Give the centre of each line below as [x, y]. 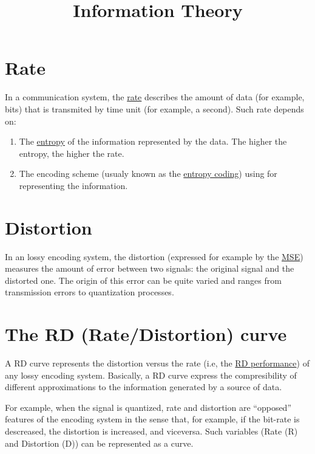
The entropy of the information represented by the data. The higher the [153, 141]
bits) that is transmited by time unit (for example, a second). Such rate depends [154, 108]
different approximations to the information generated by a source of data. [144, 387]
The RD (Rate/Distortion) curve [146, 334]
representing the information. [73, 185]
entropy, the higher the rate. [72, 153]
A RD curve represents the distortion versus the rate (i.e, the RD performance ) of [157, 363]
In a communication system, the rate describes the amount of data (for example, [155, 97]
